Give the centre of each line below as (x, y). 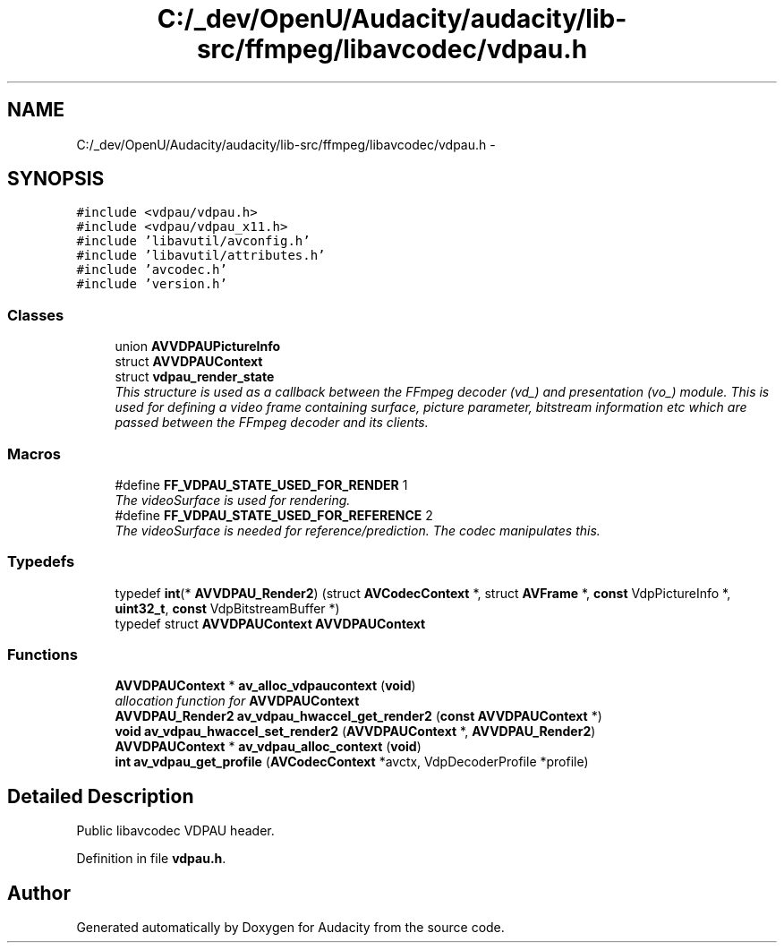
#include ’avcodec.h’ (152, 270)
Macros (34, 454)
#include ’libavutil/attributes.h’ (201, 256)
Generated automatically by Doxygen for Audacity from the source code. (290, 928)
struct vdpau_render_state (195, 377)
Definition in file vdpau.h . (151, 859)
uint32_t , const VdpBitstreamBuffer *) (227, 608)
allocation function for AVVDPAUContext (237, 701)
